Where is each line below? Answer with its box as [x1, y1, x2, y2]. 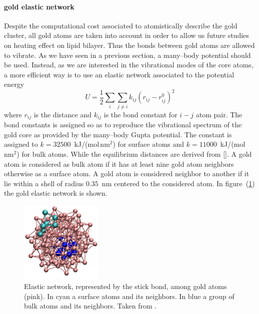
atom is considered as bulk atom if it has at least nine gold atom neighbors [4, 158, 234, 169]
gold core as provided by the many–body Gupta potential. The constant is [4, 129, 232, 139]
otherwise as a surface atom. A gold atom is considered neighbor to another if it [4, 168, 249, 179]
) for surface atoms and [112, 139, 184, 149]
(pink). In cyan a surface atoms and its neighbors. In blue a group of [24, 291, 234, 301]
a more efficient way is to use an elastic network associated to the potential [4, 69, 234, 79]
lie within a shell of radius [4, 178, 84, 188]
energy [4, 79, 24, 89]
